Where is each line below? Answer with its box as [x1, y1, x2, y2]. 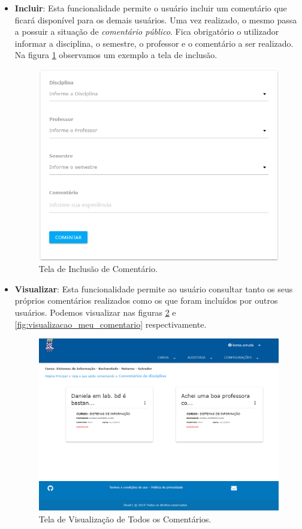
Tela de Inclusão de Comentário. [38, 262, 158, 275]
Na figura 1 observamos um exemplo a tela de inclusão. [14, 49, 218, 61]
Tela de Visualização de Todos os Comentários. [38, 513, 212, 525]
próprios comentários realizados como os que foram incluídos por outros [14, 294, 278, 307]
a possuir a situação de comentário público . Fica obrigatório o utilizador [14, 25, 279, 38]
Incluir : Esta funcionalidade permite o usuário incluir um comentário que [14, 2, 287, 14]
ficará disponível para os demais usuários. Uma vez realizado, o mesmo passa [14, 13, 297, 26]
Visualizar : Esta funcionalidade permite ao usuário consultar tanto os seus [14, 282, 293, 295]
